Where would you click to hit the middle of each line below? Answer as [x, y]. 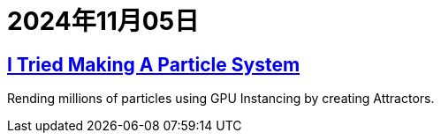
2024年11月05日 [103, 21]
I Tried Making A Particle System [154, 64]
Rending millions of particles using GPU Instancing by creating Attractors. [221, 99]
